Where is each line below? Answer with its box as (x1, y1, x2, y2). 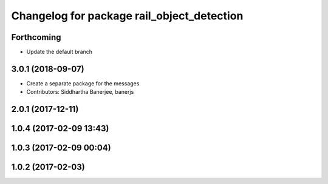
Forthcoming (11, 32, 61, 42)
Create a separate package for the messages (26, 79, 140, 87)
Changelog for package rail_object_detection (11, 9, 244, 22)
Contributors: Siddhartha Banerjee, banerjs (26, 88, 134, 96)
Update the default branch (26, 48, 93, 56)
